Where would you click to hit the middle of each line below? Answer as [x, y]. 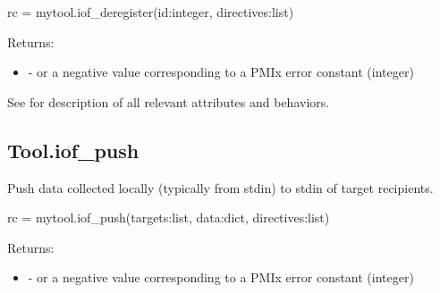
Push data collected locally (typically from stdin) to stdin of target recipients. [220, 187]
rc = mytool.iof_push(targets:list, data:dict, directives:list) [169, 218]
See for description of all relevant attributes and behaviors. [169, 101]
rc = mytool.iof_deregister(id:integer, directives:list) [151, 12]
